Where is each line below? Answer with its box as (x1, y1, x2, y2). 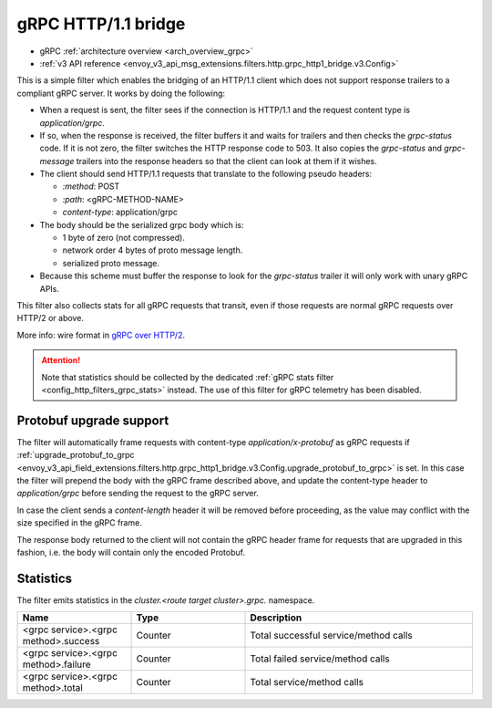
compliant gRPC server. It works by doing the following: (16, 88, 226, 99)
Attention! (41, 355, 81, 366)
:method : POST (62, 181, 120, 192)
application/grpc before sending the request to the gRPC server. (16, 488, 259, 499)
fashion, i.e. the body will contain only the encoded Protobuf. (16, 547, 246, 557)
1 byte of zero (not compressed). (62, 233, 186, 244)
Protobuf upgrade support (16, 412, 169, 428)
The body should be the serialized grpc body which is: (39, 219, 245, 230)
